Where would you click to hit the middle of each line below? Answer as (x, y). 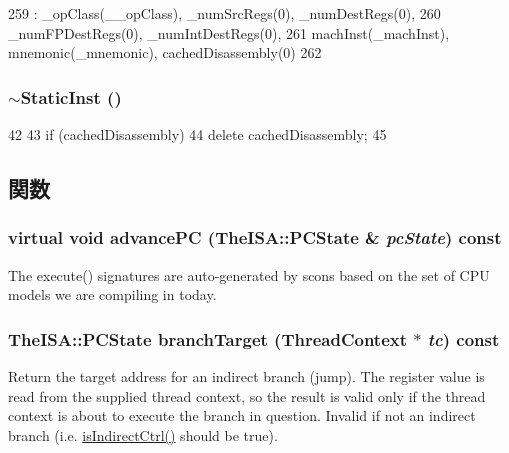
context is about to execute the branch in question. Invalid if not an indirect (242, 415)
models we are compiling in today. (112, 294)
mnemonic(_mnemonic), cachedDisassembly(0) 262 (165, 52)
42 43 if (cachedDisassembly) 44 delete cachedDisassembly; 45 (197, 134)
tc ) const (463, 338)
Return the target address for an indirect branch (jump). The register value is (246, 376)
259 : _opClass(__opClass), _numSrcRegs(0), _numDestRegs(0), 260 (224, 13)
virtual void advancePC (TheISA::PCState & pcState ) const (255, 237)
